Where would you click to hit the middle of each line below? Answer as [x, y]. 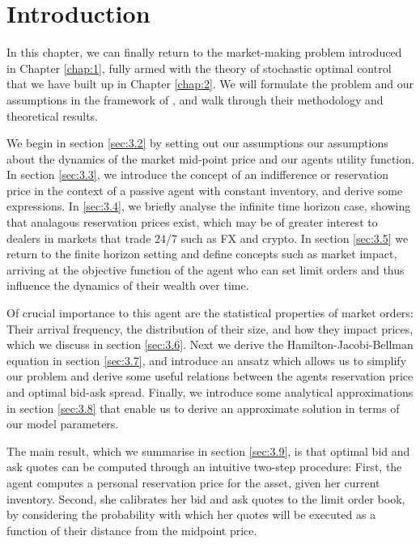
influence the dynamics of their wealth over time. [128, 285]
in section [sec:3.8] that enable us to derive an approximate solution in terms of [203, 408]
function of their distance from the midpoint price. [132, 530]
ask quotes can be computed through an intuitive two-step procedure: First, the [204, 467]
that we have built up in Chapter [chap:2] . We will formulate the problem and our [210, 84]
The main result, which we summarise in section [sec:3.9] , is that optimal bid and [208, 450]
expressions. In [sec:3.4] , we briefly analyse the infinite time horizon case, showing [209, 206]
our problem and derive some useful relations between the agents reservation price [210, 376]
